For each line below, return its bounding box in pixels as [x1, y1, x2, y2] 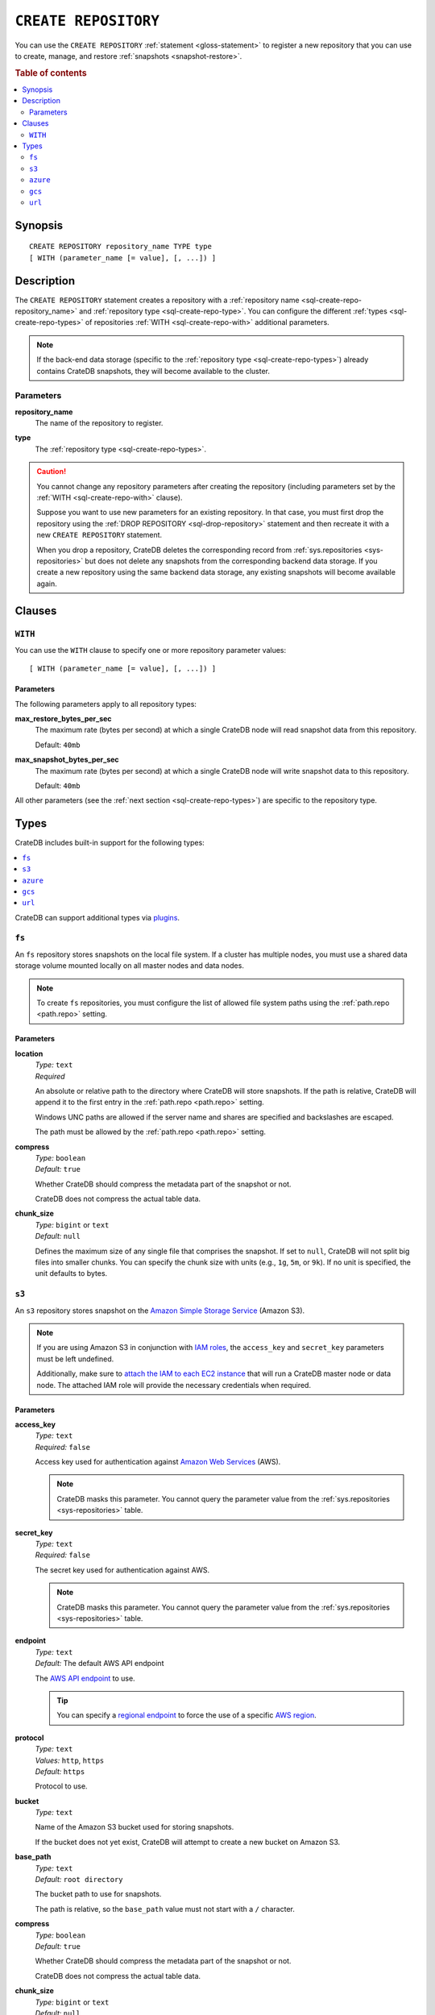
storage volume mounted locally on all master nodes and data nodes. [14, 961, 245, 970]
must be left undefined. [36, 1354, 114, 1364]
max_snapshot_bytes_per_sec [14, 754, 120, 765]
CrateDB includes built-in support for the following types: [14, 838, 205, 848]
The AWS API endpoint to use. [35, 1673, 136, 1683]
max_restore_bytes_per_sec [14, 714, 112, 724]
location [14, 1049, 43, 1058]
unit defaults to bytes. [35, 1269, 108, 1278]
